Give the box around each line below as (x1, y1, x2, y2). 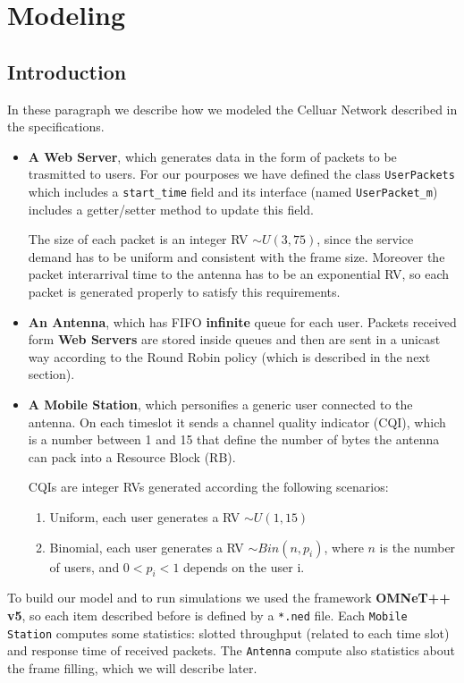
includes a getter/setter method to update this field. (28, 199, 314, 218)
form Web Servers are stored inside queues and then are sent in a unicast (28, 330, 441, 349)
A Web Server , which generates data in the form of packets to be (28, 147, 397, 165)
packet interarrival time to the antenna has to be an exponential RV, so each (28, 265, 450, 283)
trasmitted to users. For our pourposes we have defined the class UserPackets (28, 164, 455, 183)
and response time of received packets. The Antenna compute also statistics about (7, 641, 456, 660)
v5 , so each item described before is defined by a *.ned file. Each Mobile (7, 605, 408, 624)
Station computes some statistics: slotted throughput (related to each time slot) (7, 623, 450, 642)
